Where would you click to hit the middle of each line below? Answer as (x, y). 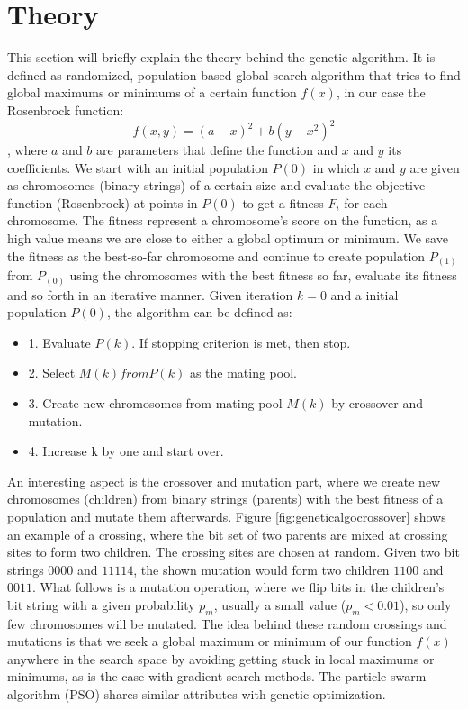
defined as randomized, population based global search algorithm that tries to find (234, 74)
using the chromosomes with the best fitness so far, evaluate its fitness (263, 275)
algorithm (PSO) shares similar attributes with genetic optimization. (197, 694)
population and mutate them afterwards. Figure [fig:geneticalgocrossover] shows (227, 516)
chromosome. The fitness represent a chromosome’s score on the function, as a (223, 220)
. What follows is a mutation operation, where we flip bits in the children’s (238, 587)
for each (366, 202)
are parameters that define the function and (217, 150)
